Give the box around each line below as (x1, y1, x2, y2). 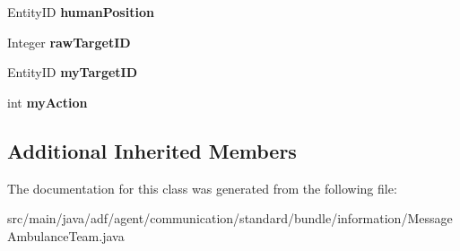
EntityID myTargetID (7, 63, 138, 82)
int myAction (7, 92, 88, 111)
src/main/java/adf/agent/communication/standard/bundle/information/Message (7, 209, 453, 228)
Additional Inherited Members (7, 136, 297, 164)
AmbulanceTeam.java (7, 226, 125, 245)
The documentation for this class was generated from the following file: (7, 178, 397, 197)
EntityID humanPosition (7, 3, 154, 21)
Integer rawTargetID (7, 32, 131, 51)
